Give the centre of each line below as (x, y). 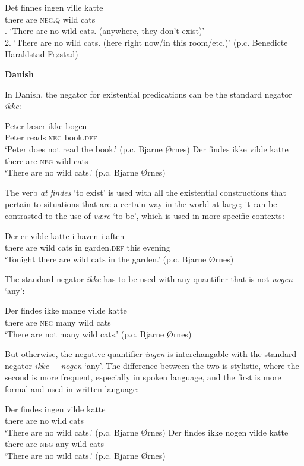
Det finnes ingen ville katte (54, 7)
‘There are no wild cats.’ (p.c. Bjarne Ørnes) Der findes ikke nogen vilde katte (147, 432)
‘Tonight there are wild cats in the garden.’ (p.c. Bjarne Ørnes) (119, 259)
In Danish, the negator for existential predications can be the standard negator (148, 94)
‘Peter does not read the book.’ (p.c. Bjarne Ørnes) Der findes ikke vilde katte (147, 148)
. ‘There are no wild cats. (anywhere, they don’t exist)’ (105, 31)
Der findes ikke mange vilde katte (66, 310)
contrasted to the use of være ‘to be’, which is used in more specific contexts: (145, 215)
